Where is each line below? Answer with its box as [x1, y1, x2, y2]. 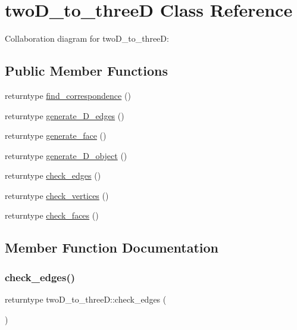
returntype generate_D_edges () [5, 109, 124, 122]
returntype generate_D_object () [5, 149, 127, 161]
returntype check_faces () [5, 209, 99, 222]
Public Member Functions [5, 61, 168, 80]
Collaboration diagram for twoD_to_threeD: [5, 32, 169, 45]
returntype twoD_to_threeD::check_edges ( [5, 293, 167, 306]
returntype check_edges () [5, 169, 101, 182]
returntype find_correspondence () [5, 89, 131, 101]
